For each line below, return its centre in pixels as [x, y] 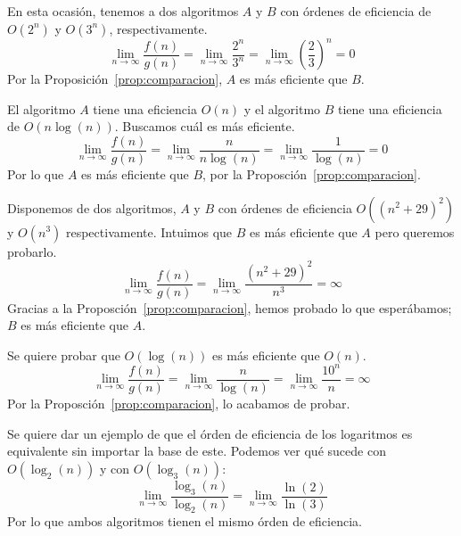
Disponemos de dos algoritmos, [92, 207]
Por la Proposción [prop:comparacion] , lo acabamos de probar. [179, 403]
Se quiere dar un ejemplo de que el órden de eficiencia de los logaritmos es [210, 433]
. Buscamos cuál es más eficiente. [205, 126]
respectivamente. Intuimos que [149, 231]
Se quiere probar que [64, 355]
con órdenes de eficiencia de [356, 11]
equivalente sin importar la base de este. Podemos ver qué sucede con [197, 451]
